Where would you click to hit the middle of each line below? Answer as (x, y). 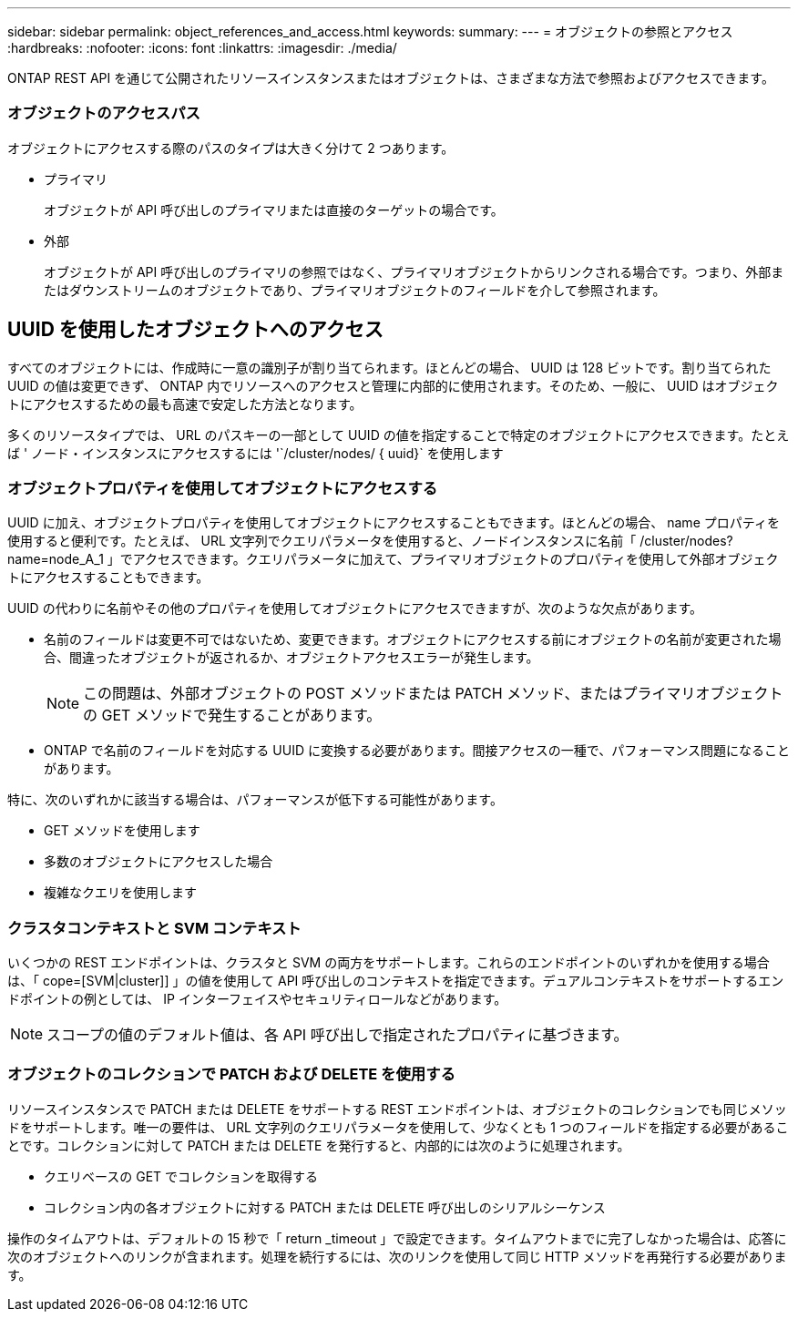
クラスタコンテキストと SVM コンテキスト (154, 928)
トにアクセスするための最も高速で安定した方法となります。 (185, 404)
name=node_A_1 (56, 559)
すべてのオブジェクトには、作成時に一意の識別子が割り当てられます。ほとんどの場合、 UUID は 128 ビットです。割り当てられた (389, 367)
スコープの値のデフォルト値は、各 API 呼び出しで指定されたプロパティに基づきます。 (338, 1035)
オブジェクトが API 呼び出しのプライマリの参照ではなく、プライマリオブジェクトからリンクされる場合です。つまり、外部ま (414, 271)
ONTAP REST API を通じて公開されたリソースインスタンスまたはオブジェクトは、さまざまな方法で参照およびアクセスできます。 (391, 78)
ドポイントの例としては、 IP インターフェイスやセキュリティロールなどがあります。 (257, 999)
